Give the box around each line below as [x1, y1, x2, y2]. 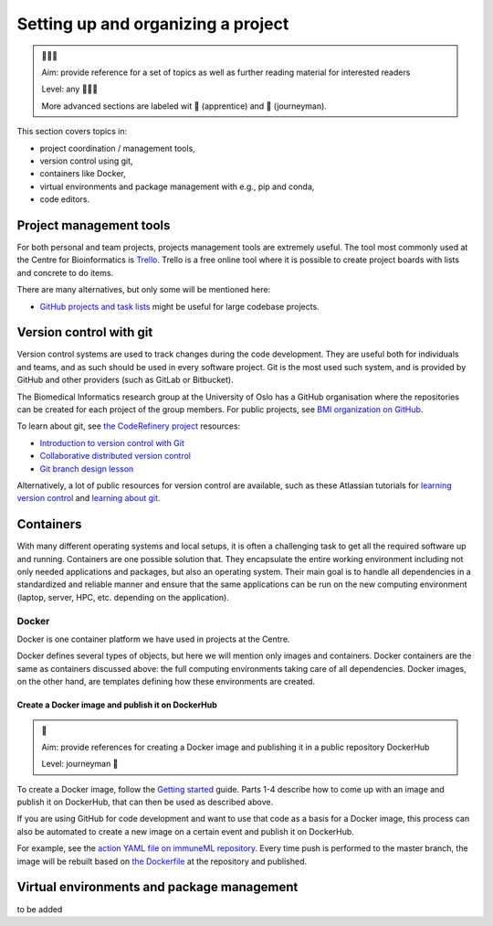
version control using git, [39, 155, 133, 166]
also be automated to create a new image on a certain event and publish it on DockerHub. [16, 825, 355, 836]
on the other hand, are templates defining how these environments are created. [16, 676, 315, 687]
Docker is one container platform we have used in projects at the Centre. [16, 633, 290, 644]
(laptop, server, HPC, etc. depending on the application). [16, 591, 230, 602]
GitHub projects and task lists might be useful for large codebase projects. [39, 301, 320, 312]
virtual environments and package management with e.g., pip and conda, [39, 181, 315, 192]
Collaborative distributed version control [39, 451, 192, 462]
